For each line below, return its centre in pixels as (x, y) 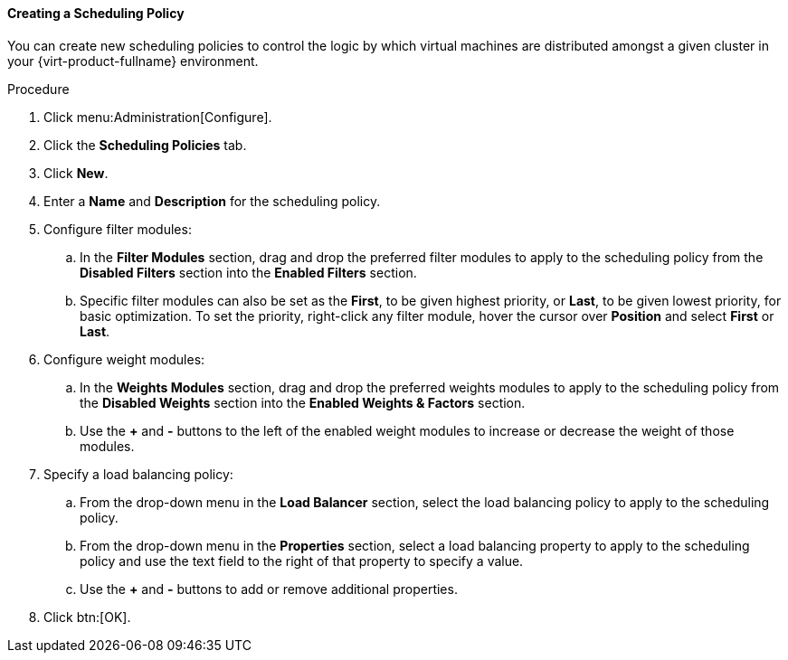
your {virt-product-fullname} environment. (133, 61)
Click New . (76, 173)
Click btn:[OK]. (87, 617)
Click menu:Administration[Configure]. (158, 117)
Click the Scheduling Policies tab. (145, 145)
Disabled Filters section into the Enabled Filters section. (248, 272)
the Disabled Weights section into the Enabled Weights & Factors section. (303, 402)
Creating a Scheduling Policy (96, 13)
